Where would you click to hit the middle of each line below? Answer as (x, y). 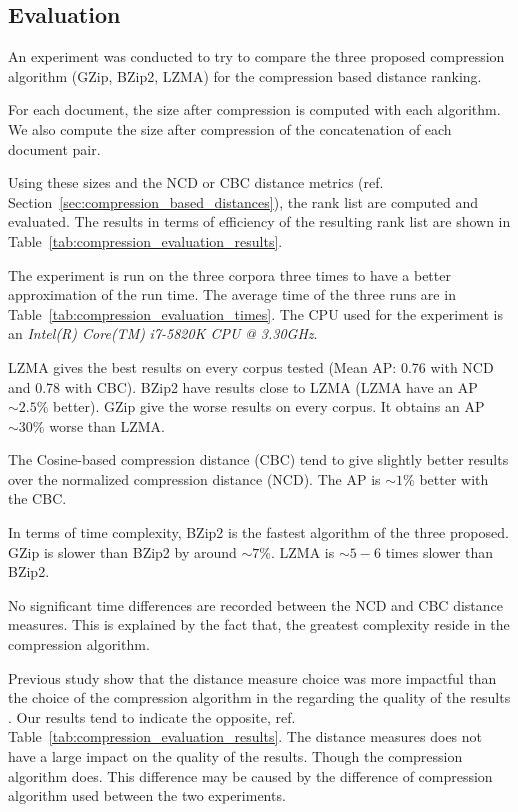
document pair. (54, 148)
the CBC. (37, 498)
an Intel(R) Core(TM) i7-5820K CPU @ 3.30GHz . (163, 333)
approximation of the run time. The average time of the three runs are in (232, 294)
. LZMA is (302, 551)
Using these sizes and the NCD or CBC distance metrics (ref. (196, 182)
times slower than (439, 551)
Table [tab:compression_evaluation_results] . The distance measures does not (245, 736)
